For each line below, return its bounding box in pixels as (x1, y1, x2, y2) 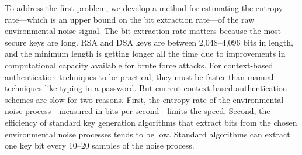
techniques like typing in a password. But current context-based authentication (5, 82, 287, 94)
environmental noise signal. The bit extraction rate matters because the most (5, 25, 282, 37)
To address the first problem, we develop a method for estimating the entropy (5, 2, 283, 13)
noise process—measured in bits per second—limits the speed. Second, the (5, 105, 270, 117)
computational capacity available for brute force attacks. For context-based (5, 58, 273, 71)
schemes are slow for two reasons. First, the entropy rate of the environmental (5, 93, 284, 105)
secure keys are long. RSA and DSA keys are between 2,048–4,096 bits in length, (5, 36, 293, 48)
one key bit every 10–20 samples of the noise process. (5, 139, 195, 151)
